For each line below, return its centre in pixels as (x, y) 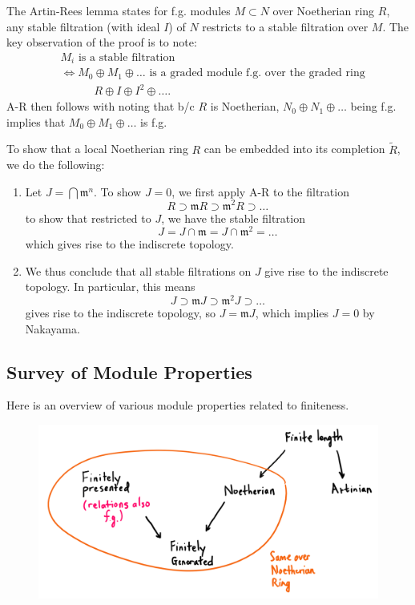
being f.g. (373, 106)
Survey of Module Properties (129, 371)
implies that (36, 121)
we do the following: (56, 165)
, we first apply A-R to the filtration (260, 191)
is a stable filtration (127, 57)
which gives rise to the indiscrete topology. (129, 244)
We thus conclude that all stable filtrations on (138, 270)
